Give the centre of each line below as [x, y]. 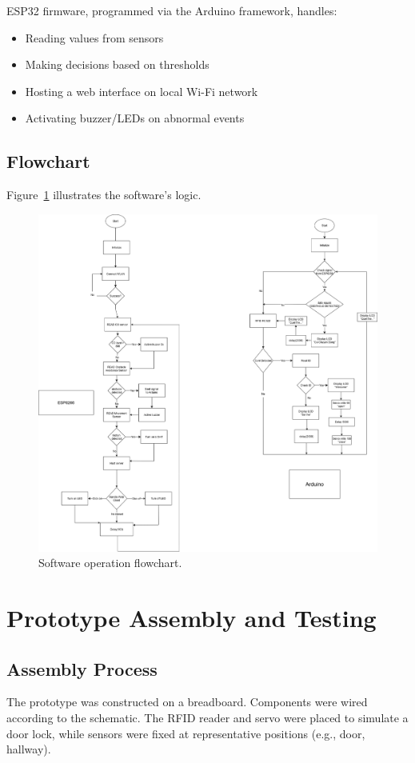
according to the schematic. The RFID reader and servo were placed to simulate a [207, 718]
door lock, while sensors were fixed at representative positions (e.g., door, [186, 733]
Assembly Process [82, 668]
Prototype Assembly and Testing [192, 618]
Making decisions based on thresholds [117, 64]
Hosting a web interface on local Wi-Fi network [142, 91]
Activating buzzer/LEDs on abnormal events [135, 118]
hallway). [29, 749]
